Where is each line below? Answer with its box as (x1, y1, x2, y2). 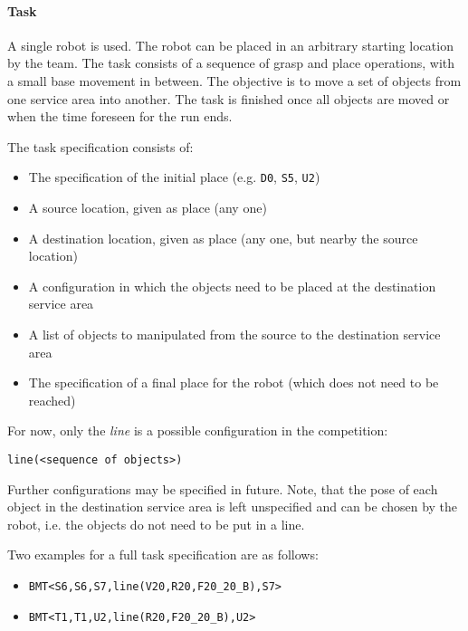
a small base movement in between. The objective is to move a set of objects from (7, 71, 462, 90)
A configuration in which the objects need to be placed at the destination (28, 276, 436, 295)
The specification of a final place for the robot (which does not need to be (28, 373, 439, 392)
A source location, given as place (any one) (28, 198, 267, 217)
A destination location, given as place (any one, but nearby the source (28, 228, 418, 247)
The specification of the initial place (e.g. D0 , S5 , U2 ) (28, 167, 320, 186)
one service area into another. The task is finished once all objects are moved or (7, 89, 450, 108)
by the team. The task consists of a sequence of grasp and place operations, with (7, 53, 455, 72)
